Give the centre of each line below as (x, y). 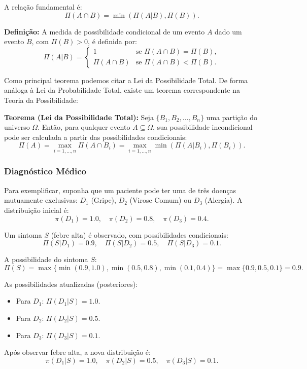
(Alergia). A (224, 200)
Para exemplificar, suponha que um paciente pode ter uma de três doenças (120, 190)
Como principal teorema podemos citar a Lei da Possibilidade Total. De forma (126, 80)
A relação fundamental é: (43, 7)
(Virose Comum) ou (161, 200)
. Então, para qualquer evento (84, 127)
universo (17, 127)
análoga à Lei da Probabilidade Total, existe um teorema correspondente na (122, 90)
